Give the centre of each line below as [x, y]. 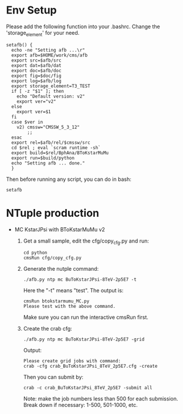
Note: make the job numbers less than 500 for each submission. [101, 399]
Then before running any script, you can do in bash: [69, 179]
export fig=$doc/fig [36, 76]
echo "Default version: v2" [51, 96]
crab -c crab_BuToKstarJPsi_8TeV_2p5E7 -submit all [88, 388]
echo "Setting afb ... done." [48, 163]
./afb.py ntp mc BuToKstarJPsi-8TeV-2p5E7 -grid [84, 339]
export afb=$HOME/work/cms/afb [50, 55]
